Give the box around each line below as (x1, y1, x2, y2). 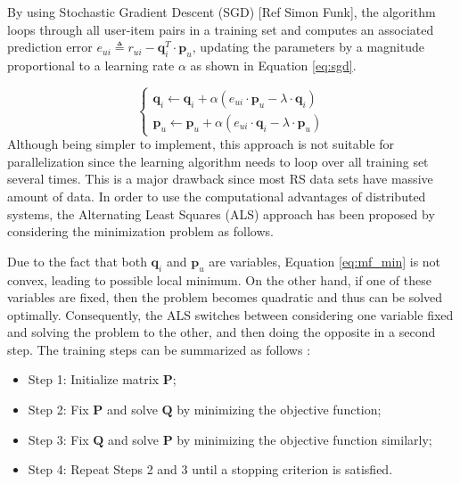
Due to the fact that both (7, 251, 147, 270)
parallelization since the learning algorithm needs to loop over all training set (7, 152, 429, 170)
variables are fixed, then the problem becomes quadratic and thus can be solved (7, 288, 443, 307)
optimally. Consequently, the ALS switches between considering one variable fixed (7, 305, 454, 324)
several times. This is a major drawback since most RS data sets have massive (7, 169, 433, 188)
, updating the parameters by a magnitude (192, 37, 424, 56)
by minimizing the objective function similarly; (177, 430, 432, 448)
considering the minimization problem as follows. (7, 222, 274, 241)
